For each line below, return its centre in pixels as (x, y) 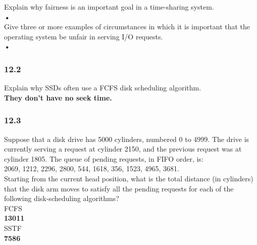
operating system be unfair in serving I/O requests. (84, 36)
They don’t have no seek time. (58, 97)
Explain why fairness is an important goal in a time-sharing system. (109, 7)
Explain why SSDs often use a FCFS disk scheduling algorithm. (103, 88)
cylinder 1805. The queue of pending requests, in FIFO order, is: (104, 158)
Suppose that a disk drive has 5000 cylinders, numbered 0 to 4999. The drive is (127, 139)
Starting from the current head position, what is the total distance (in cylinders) (129, 178)
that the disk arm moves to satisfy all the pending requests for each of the (119, 188)
